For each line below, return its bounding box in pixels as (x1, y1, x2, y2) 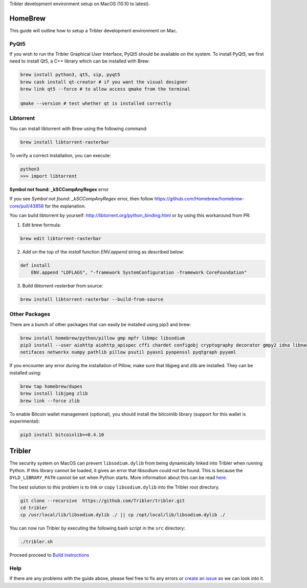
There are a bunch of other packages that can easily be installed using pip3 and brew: (9, 321, 191, 327)
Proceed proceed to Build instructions (9, 552, 90, 558)
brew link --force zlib (20, 397, 80, 404)
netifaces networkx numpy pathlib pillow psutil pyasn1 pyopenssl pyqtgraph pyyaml (20, 349, 236, 355)
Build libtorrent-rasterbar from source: (22, 282, 103, 289)
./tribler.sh (20, 539, 53, 545)
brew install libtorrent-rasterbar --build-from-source (20, 296, 164, 302)
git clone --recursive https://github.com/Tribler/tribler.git (20, 497, 185, 503)
